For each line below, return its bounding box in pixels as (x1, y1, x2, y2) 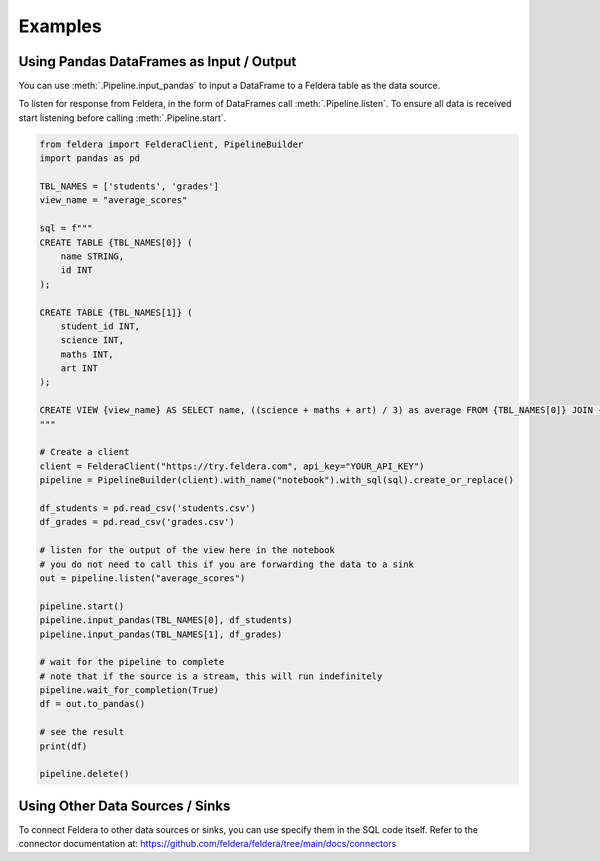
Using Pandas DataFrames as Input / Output (18, 53, 297, 70)
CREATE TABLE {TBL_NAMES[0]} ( (39, 236, 194, 248)
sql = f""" (39, 223, 93, 234)
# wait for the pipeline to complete (39, 656, 225, 668)
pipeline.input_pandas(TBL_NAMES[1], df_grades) (39, 628, 283, 640)
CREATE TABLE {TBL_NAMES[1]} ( (39, 306, 194, 318)
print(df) (39, 740, 88, 752)
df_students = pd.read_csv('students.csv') (39, 502, 257, 514)
